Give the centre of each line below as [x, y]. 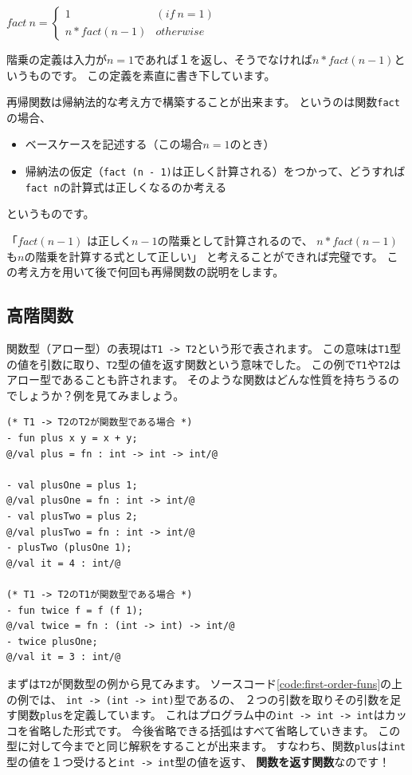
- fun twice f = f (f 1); [75, 610]
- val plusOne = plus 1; [72, 485]
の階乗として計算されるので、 [235, 240]
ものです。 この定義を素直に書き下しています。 [152, 75]
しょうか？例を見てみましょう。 [101, 395]
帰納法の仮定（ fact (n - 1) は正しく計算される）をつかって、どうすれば [215, 171]
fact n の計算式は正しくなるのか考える [126, 186]
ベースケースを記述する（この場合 [114, 144]
